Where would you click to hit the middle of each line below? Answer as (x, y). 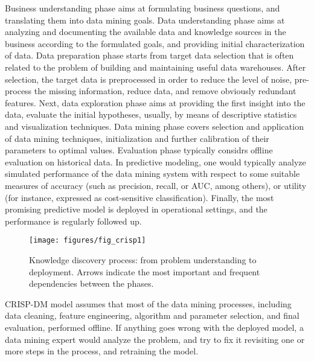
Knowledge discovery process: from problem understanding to (143, 259)
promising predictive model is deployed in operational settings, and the (136, 209)
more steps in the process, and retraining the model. (102, 351)
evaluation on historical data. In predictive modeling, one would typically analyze (155, 161)
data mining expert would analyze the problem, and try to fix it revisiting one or (155, 339)
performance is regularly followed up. (73, 221)
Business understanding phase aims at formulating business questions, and (143, 8)
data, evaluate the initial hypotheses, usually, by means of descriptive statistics (151, 114)
